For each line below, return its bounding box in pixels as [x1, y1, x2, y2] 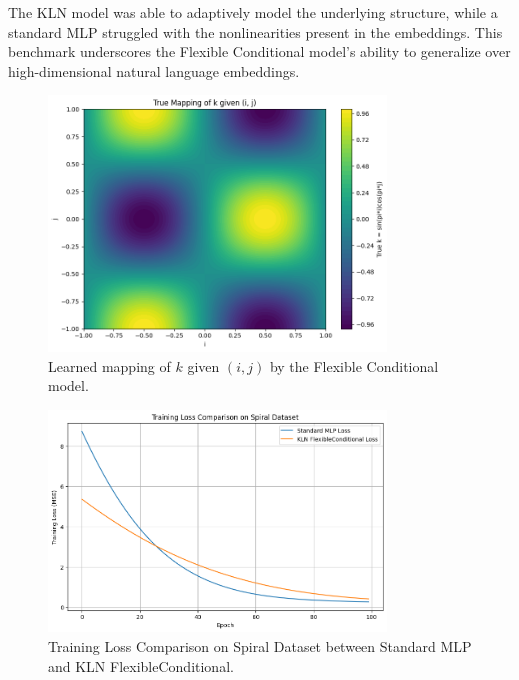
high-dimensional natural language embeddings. [8, 60, 300, 81]
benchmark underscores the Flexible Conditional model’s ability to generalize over [8, 41, 511, 62]
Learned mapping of [48, 355, 171, 376]
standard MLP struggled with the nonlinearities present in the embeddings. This [8, 21, 503, 42]
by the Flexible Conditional [269, 355, 439, 376]
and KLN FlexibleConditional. [48, 655, 234, 676]
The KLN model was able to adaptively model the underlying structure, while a [8, 2, 498, 22]
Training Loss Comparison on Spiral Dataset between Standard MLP [48, 636, 472, 657]
